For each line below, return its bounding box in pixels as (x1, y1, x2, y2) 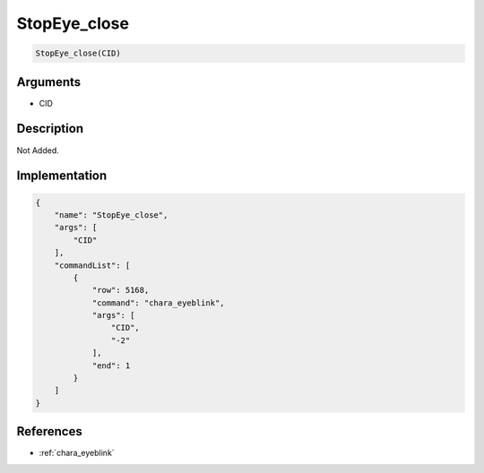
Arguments (16, 74, 82, 90)
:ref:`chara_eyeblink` (39, 448, 116, 459)
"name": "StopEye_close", (54, 210, 169, 219)
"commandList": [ (54, 260, 131, 271)
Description (16, 121, 84, 136)
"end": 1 (91, 360, 131, 371)
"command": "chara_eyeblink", (91, 297, 225, 308)
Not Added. (16, 144, 60, 156)
